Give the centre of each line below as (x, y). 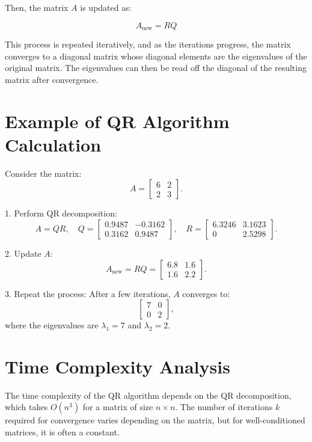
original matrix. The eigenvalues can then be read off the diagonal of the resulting (156, 68)
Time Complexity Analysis (118, 366)
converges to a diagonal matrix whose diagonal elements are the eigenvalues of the (156, 56)
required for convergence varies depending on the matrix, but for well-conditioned (155, 420)
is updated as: (106, 7)
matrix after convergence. (52, 79)
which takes (26, 407)
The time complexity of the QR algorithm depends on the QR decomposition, (148, 395)
